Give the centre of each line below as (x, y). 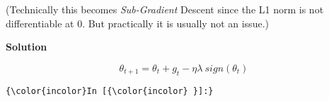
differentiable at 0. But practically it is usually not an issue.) (137, 23)
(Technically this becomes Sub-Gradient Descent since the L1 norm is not (165, 9)
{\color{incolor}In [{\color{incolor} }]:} (110, 91)
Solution (27, 47)
